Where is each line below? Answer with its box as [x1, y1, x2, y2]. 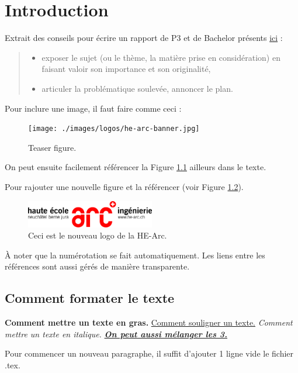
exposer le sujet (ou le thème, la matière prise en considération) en [41, 51, 280, 63]
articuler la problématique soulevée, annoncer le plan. [41, 82, 233, 94]
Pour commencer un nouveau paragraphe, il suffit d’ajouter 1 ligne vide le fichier [5, 347, 294, 360]
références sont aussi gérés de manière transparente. [5, 260, 190, 272]
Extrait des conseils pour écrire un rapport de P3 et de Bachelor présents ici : [5, 32, 283, 44]
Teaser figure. [28, 141, 77, 153]
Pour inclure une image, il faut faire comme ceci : [5, 102, 182, 114]
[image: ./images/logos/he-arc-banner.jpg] [28, 125, 200, 133]
